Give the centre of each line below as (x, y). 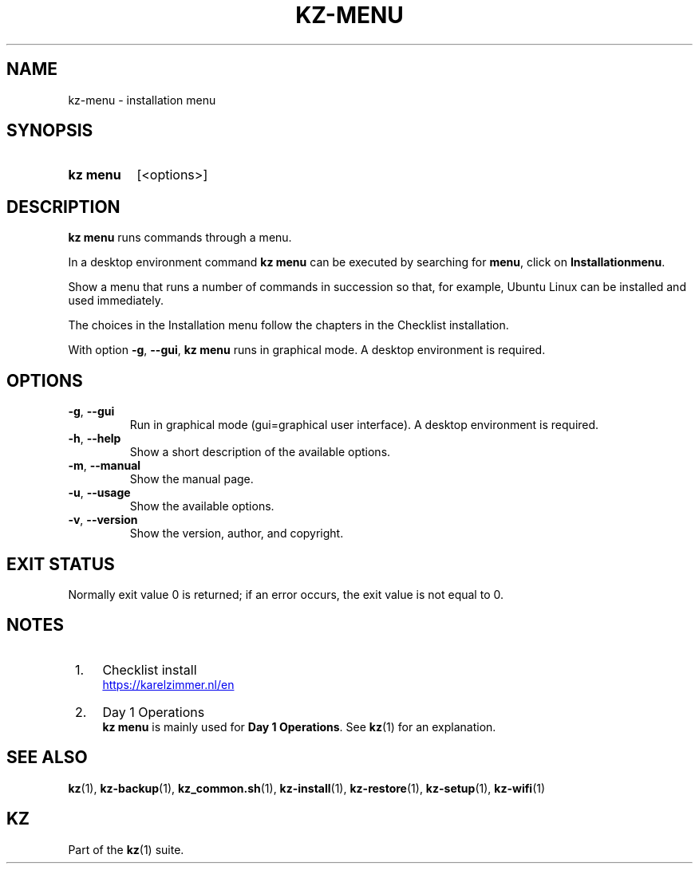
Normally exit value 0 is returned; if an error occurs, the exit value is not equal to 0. (286, 594)
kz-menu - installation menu (142, 100)
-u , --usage (99, 493)
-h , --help (95, 439)
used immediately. (116, 301)
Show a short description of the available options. (260, 452)
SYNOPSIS (50, 131)
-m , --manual (105, 466)
